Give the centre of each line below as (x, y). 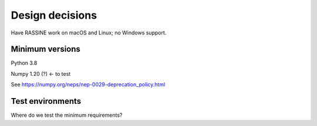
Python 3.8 (24, 63)
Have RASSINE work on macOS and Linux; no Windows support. (89, 33)
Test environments (46, 101)
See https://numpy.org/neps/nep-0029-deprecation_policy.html (88, 85)
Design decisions (54, 15)
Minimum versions (45, 49)
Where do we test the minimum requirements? (67, 115)
